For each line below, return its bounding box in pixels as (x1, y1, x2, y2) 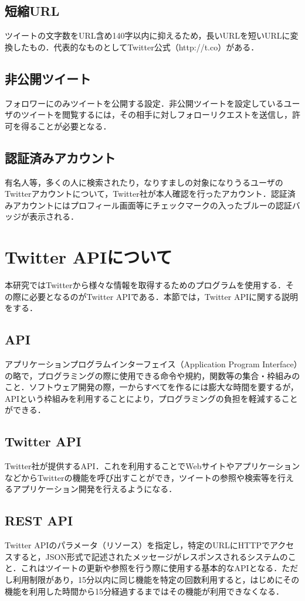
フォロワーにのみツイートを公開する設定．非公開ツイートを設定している (5, 97, 284, 109)
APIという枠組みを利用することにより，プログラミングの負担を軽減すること (5, 392, 298, 404)
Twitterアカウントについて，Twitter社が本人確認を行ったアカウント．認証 (5, 187, 287, 200)
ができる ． (5, 404, 46, 416)
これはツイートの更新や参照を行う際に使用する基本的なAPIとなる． (21, 562, 282, 574)
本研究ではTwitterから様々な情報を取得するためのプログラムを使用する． (5, 279, 286, 291)
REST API (5, 511, 73, 530)
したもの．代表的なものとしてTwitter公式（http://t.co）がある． (12, 40, 259, 53)
